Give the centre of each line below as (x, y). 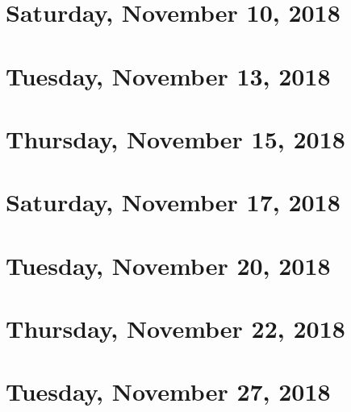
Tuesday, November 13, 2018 (168, 75)
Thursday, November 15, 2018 (175, 138)
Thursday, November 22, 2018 (175, 329)
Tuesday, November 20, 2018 (168, 265)
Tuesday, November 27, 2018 (168, 391)
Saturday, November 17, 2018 (173, 202)
